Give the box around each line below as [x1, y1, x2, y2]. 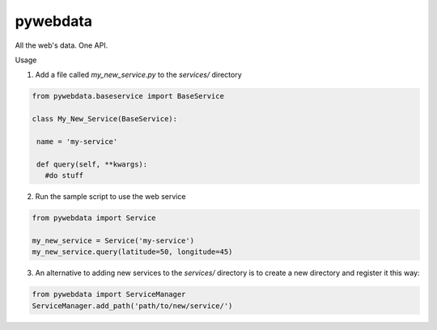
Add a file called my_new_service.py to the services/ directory [35, 70, 242, 80]
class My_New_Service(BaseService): [32, 114, 178, 124]
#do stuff [45, 171, 84, 180]
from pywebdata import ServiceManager [32, 290, 186, 299]
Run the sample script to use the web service [35, 192, 186, 201]
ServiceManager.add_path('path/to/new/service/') [32, 301, 233, 311]
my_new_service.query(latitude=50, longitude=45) [32, 247, 233, 256]
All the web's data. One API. [15, 40, 108, 50]
